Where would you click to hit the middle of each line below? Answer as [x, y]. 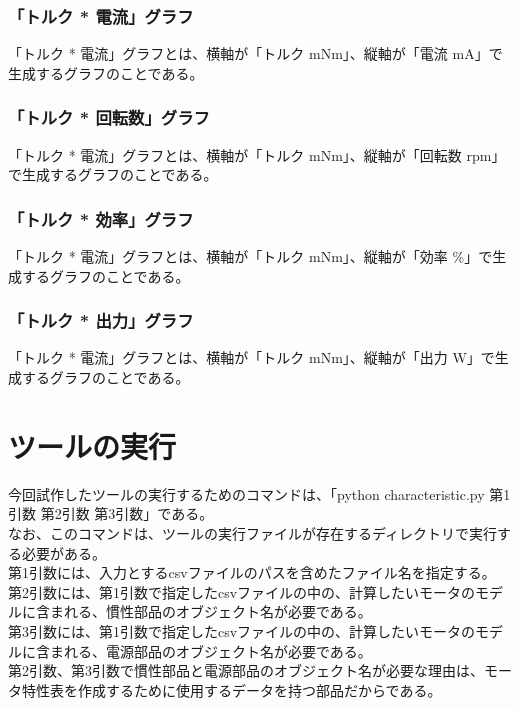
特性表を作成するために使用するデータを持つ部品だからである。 [231, 689]
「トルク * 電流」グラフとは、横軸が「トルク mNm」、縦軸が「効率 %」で [250, 256]
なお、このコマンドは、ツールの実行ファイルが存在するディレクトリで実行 [253, 532]
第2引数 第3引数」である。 [127, 513]
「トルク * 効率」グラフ [101, 218]
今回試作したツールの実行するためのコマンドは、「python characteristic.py [246, 493]
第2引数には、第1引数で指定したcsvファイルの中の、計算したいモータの [242, 591]
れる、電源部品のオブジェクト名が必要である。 [217, 650]
